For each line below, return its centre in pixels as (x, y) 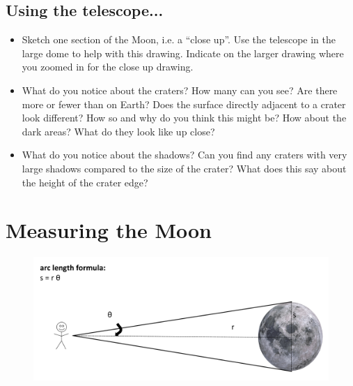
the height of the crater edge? (85, 182)
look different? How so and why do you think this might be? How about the (184, 118)
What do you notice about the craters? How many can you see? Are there (180, 90)
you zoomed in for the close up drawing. (108, 67)
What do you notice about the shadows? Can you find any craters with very (185, 155)
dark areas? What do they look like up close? (118, 131)
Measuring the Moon (109, 230)
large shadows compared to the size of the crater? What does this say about (184, 168)
